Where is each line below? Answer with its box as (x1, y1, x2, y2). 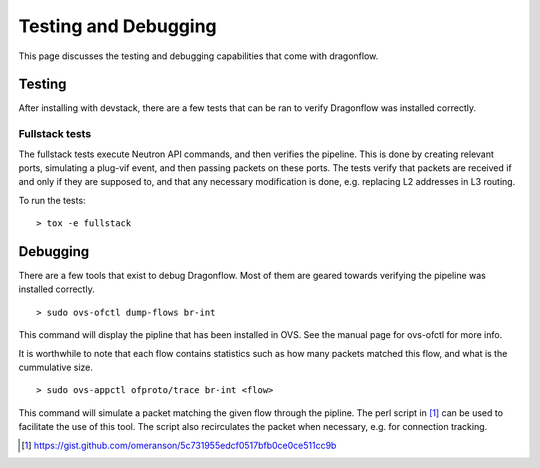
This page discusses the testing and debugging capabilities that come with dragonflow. (18, 50, 379, 62)
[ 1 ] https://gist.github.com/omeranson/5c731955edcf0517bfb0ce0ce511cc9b (21, 439, 337, 451)
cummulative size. (18, 361, 94, 374)
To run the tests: (18, 194, 86, 206)
